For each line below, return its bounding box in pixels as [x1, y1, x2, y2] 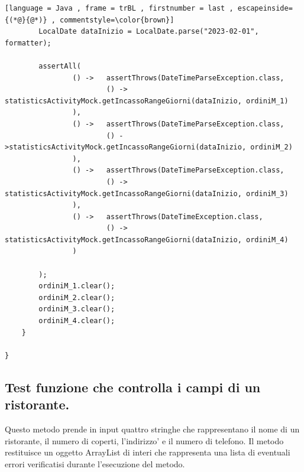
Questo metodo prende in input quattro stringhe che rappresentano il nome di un [5, 423, 300, 435]
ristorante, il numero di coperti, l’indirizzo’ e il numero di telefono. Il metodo [5, 434, 284, 447]
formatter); [5, 38, 51, 47]
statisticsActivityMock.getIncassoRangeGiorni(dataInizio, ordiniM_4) [5, 235, 289, 244]
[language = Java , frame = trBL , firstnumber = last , [5, 4, 234, 12]
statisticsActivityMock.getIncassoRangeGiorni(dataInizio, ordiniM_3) [5, 189, 289, 198]
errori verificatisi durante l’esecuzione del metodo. [5, 457, 185, 470]
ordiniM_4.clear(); [38, 317, 115, 325]
